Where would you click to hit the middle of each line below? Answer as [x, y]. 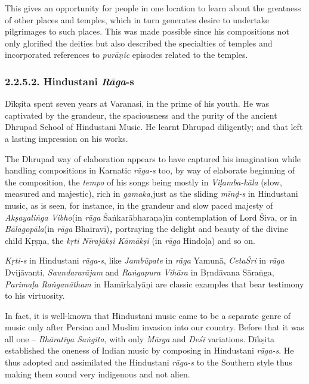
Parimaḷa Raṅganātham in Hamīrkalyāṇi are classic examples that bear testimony [154, 284]
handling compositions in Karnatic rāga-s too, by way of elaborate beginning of [150, 170]
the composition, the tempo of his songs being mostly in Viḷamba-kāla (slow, [143, 182]
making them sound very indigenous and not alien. [98, 374]
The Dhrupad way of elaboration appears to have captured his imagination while [153, 158]
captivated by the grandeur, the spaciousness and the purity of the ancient [141, 115]
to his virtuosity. [35, 295]
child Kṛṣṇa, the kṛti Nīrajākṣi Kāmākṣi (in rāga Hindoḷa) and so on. [130, 240]
